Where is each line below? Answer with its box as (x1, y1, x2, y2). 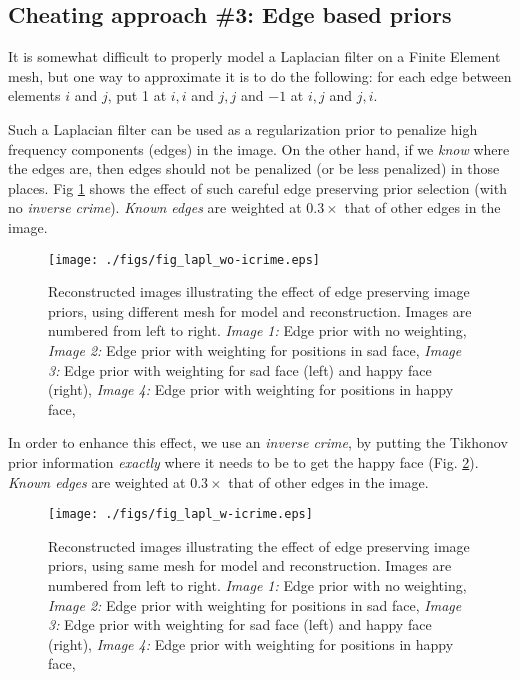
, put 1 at (107, 85, 167, 106)
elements (8, 85, 61, 106)
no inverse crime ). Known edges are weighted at (8, 197, 302, 218)
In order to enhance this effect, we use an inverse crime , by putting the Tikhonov (8, 432, 508, 453)
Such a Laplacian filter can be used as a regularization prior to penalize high (8, 118, 478, 139)
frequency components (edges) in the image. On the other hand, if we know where (8, 138, 510, 159)
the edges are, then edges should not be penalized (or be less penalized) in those (8, 158, 500, 179)
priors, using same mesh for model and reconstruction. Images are (48, 555, 452, 576)
